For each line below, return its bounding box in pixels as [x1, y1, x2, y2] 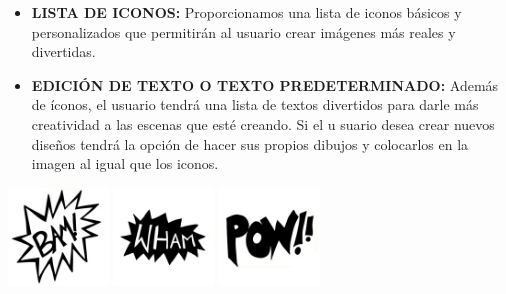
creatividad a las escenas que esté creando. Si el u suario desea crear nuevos [31, 113, 495, 134]
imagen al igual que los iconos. [31, 153, 219, 174]
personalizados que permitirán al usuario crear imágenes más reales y [31, 21, 456, 42]
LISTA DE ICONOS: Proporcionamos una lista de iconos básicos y [31, 2, 462, 22]
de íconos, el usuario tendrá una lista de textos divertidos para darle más [31, 94, 479, 115]
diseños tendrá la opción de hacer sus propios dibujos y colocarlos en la [31, 133, 469, 154]
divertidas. [31, 41, 96, 62]
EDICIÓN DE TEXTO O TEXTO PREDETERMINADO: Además [31, 74, 499, 95]
